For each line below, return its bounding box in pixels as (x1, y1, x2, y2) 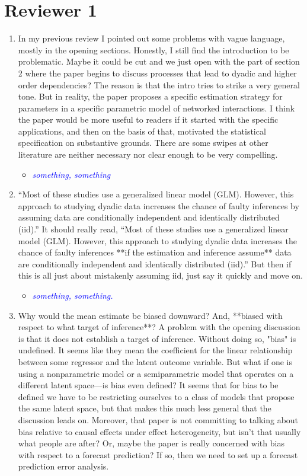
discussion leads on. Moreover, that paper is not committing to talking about (18, 413, 299, 426)
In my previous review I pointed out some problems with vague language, (18, 32, 285, 44)
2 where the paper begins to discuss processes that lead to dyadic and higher (18, 66, 297, 79)
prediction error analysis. (18, 460, 109, 472)
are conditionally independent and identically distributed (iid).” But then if (18, 257, 292, 270)
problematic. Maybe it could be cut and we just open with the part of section (18, 55, 300, 68)
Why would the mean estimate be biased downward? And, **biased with (18, 309, 283, 321)
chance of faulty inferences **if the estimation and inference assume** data (18, 246, 292, 258)
